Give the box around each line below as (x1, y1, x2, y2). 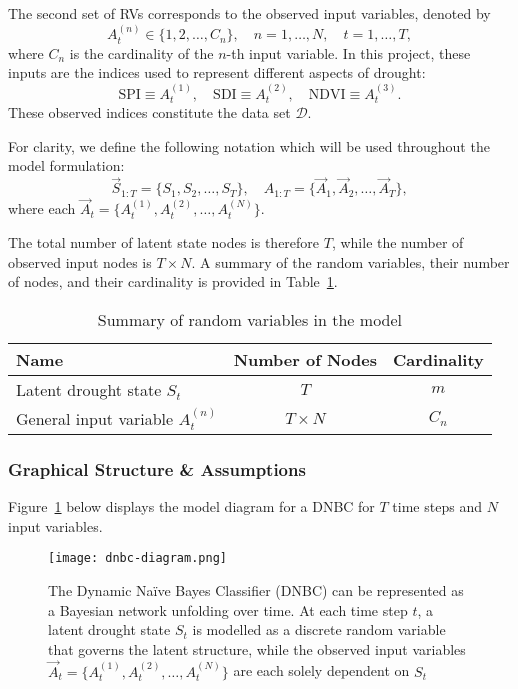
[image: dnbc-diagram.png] (48, 551, 227, 566)
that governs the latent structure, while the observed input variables (48, 638, 466, 659)
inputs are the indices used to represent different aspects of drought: (8, 62, 426, 83)
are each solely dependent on (233, 660, 410, 681)
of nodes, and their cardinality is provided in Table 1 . (8, 271, 338, 292)
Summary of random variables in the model (97, 307, 403, 331)
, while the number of (331, 232, 464, 253)
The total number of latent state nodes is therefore (8, 232, 320, 253)
